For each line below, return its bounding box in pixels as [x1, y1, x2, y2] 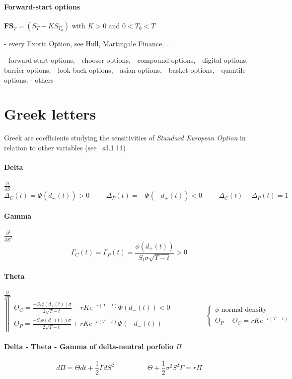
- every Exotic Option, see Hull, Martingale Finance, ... [4, 38, 172, 48]
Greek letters [4, 104, 96, 124]
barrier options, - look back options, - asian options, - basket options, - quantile [4, 64, 246, 75]
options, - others [4, 74, 54, 85]
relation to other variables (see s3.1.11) [4, 142, 126, 152]
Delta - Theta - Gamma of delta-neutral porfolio [4, 341, 173, 351]
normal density [221, 306, 267, 314]
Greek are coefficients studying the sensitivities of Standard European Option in [4, 132, 246, 143]
